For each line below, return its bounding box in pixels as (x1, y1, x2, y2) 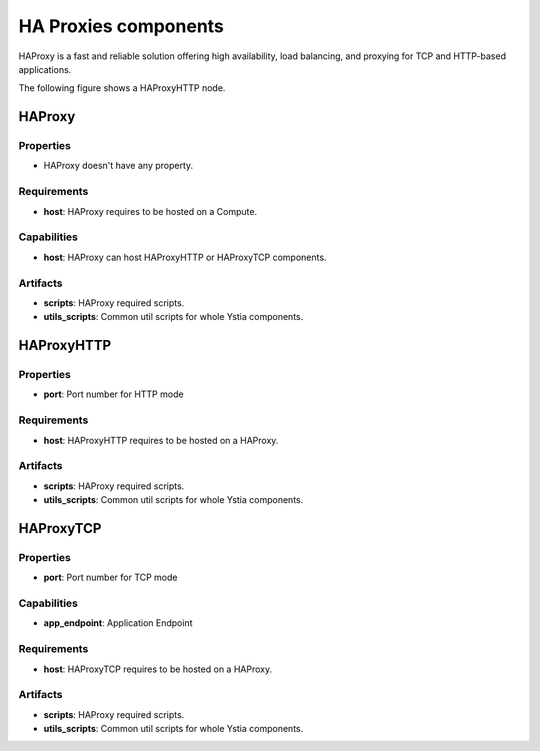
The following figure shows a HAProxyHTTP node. (18, 82, 226, 94)
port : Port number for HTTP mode (43, 388, 184, 400)
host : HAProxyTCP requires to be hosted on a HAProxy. (43, 663, 273, 675)
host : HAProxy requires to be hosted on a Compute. (43, 205, 258, 217)
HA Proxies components (18, 15, 225, 37)
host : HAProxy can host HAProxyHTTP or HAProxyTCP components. (43, 251, 327, 263)
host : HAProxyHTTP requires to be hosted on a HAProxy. (43, 434, 279, 446)
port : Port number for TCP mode (43, 571, 179, 584)
